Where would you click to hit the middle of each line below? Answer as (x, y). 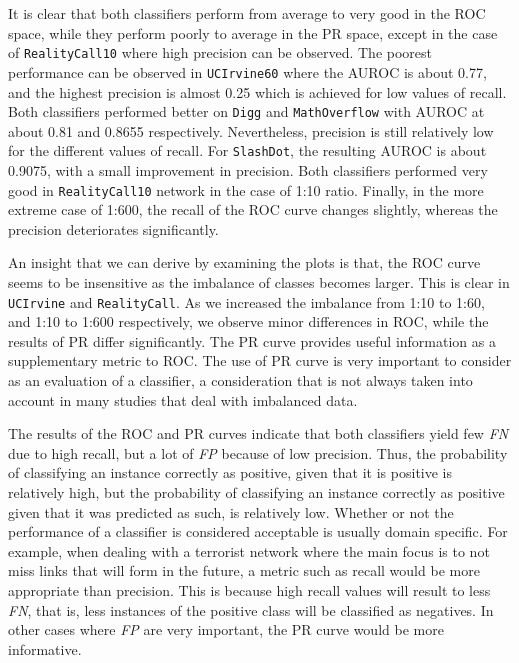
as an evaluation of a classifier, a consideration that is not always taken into (240, 380)
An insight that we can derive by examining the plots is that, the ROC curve (244, 262)
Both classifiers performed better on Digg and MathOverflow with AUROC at (246, 111)
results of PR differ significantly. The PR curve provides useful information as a (252, 340)
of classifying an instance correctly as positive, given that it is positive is (230, 472)
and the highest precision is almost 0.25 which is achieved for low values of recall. (257, 91)
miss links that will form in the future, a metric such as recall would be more (244, 570)
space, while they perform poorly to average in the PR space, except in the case (253, 32)
